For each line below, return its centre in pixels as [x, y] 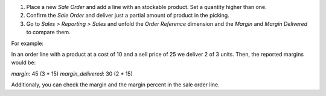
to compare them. [48, 32]
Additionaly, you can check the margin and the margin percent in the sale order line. [115, 85]
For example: [27, 43]
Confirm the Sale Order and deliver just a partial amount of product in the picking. [128, 16]
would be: [24, 62]
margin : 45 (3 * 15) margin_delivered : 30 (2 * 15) [72, 73]
